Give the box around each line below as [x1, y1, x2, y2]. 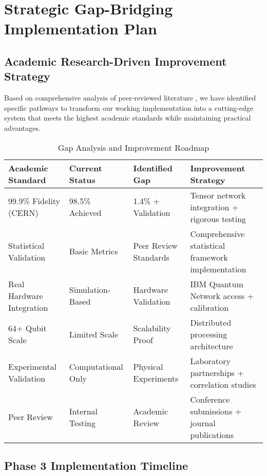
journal [190, 417, 216, 429]
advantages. [4, 122, 41, 133]
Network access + [190, 289, 254, 302]
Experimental [8, 361, 57, 373]
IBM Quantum [190, 277, 243, 290]
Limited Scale [69, 328, 119, 340]
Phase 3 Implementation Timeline [4, 457, 188, 473]
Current [69, 162, 102, 174]
